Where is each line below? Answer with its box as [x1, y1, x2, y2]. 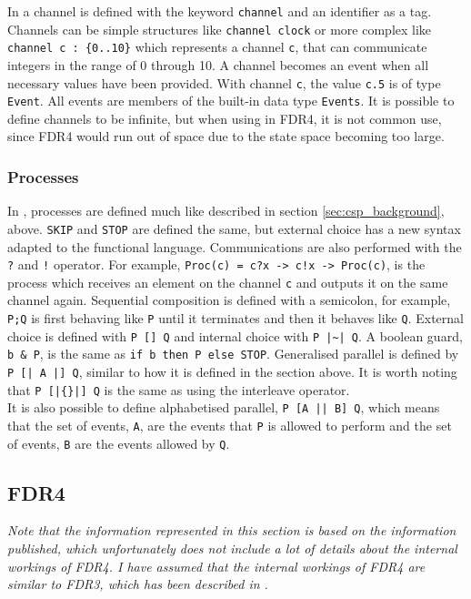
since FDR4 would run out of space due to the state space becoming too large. [7, 127, 445, 146]
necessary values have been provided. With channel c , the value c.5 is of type [7, 73, 441, 92]
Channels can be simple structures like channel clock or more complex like [7, 19, 432, 38]
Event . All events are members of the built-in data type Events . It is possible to [7, 91, 455, 110]
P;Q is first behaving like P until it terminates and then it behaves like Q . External [7, 309, 464, 328]
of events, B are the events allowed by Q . [7, 433, 230, 452]
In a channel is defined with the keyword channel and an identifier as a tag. [7, 2, 432, 20]
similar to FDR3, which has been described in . [7, 574, 268, 594]
